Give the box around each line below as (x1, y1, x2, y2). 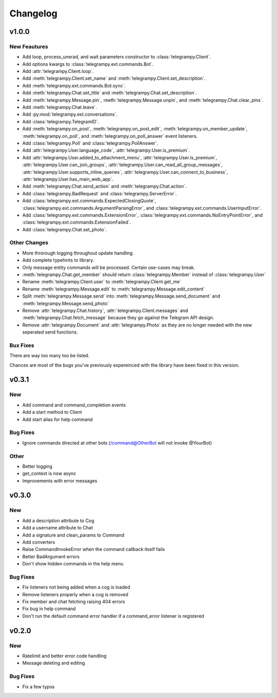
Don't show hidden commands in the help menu (22, 561, 124, 567)
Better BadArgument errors (22, 553, 80, 560)
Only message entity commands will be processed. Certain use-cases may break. (22, 264, 195, 270)
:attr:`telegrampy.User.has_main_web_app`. (22, 176, 114, 182)
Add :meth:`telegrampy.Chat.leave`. (22, 104, 97, 111)
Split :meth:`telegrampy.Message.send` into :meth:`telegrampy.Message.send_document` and (22, 293, 221, 299)
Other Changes (9, 239, 49, 246)
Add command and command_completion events (22, 401, 126, 408)
